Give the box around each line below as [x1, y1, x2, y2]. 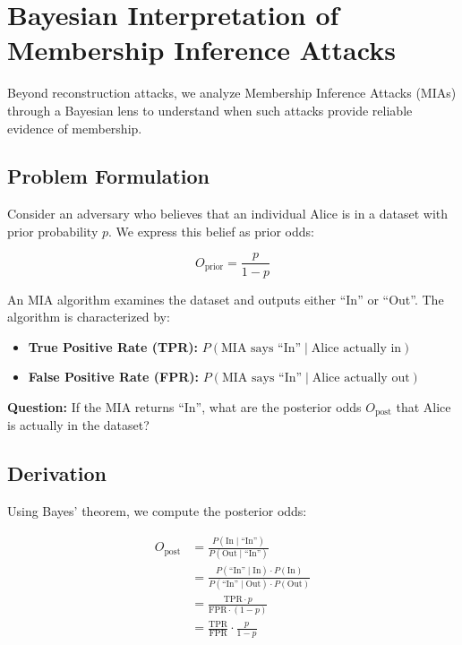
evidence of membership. [7, 118, 142, 137]
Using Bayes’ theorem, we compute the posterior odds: [7, 502, 307, 520]
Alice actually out [312, 372, 410, 385]
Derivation [7, 460, 107, 487]
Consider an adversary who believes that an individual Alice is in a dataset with [7, 204, 449, 223]
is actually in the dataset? [7, 416, 150, 434]
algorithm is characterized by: [7, 307, 170, 326]
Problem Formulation [7, 162, 210, 190]
